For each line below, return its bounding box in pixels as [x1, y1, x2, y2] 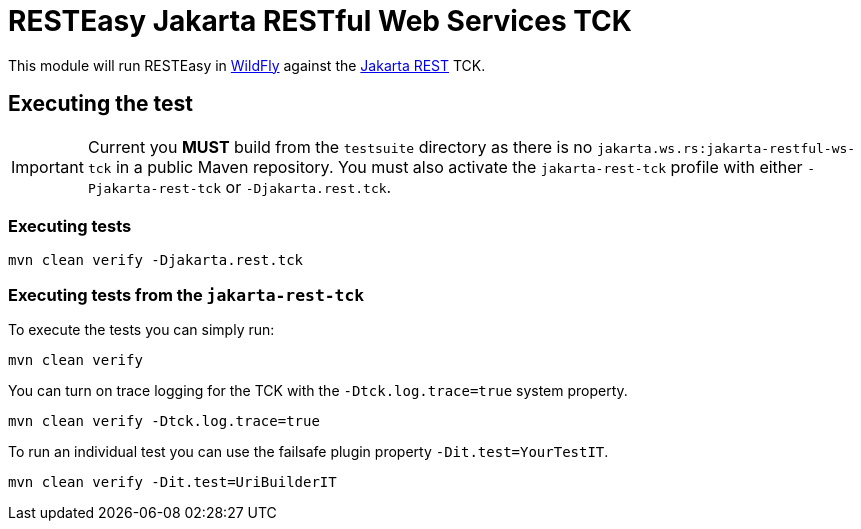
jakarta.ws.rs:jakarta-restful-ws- [596, 140, 856, 156]
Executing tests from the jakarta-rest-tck [8, 284, 365, 305]
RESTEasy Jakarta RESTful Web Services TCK [8, 4, 632, 38]
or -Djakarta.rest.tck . [225, 176, 392, 197]
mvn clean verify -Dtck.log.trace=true [8, 413, 320, 430]
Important [11, 156, 84, 177]
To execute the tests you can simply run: [8, 321, 275, 339]
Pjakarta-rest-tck [87, 180, 222, 196]
